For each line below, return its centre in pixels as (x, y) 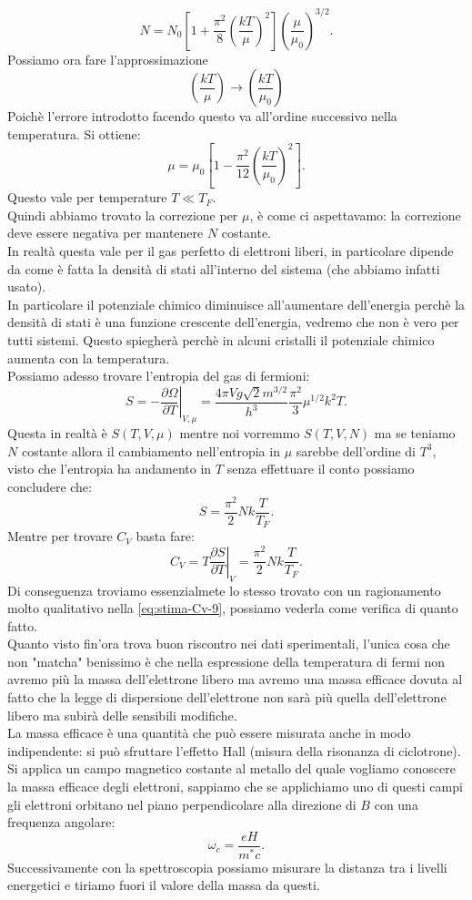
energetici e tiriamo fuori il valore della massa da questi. (164, 885)
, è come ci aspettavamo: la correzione (355, 215)
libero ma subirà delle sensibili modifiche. (122, 715)
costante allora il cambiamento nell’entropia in (151, 450)
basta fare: (165, 536)
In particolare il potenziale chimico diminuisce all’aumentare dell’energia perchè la (236, 304)
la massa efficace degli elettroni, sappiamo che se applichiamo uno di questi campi (235, 787)
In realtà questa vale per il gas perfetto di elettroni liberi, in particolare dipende (231, 251)
